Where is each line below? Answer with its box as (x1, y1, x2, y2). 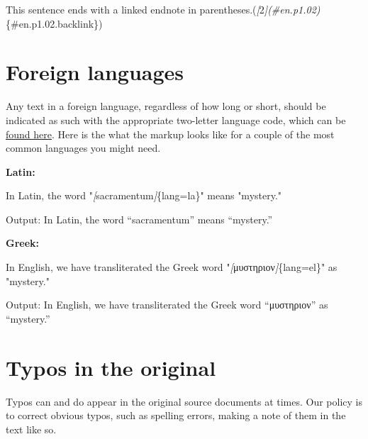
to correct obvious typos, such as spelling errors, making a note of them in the (6, 408, 346, 423)
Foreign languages (6, 57, 184, 87)
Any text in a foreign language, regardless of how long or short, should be (6, 99, 326, 113)
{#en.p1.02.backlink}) (6, 16, 103, 30)
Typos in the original (6, 352, 216, 382)
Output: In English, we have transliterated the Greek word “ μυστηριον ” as (6, 297, 328, 312)
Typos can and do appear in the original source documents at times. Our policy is (6, 394, 362, 409)
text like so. (6, 421, 57, 436)
